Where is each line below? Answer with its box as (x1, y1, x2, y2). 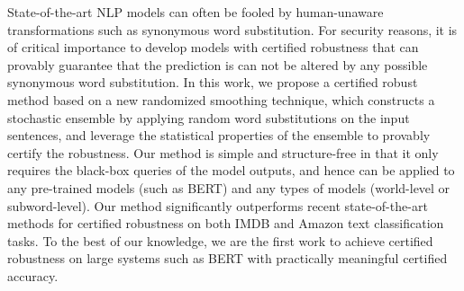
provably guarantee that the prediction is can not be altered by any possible (7, 55, 428, 74)
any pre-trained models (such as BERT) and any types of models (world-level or (7, 178, 450, 197)
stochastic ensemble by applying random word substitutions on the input (7, 108, 410, 127)
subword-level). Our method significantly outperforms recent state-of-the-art (7, 196, 428, 215)
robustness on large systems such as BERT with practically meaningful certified (7, 249, 448, 268)
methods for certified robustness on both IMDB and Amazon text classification (7, 214, 444, 233)
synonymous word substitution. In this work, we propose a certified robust (7, 73, 418, 92)
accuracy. (7, 266, 59, 285)
